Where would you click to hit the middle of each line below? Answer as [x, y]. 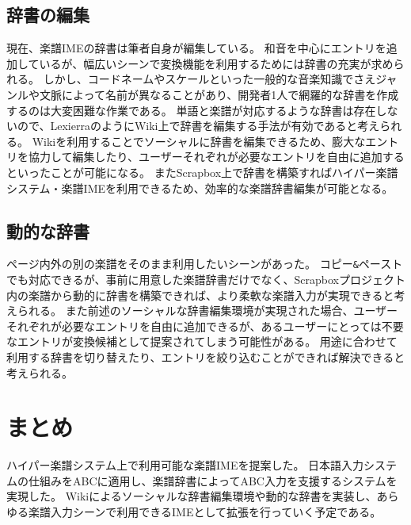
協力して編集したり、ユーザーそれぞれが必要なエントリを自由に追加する [216, 157]
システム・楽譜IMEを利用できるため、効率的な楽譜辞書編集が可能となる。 [200, 188]
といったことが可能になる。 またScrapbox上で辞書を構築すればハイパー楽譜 [202, 172]
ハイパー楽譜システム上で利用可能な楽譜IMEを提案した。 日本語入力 [185, 465]
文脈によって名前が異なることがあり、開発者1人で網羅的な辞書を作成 [219, 94]
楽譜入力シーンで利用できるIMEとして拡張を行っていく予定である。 [205, 512]
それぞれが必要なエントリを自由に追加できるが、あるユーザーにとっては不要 [205, 326]
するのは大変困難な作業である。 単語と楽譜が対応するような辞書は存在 [191, 110]
